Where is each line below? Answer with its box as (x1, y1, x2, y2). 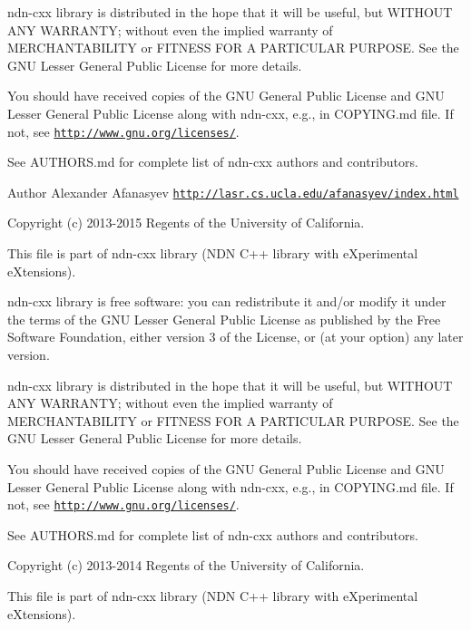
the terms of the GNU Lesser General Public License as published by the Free (7, 309, 441, 328)
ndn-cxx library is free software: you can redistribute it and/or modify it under (7, 292, 446, 311)
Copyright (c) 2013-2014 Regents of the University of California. (7, 556, 365, 575)
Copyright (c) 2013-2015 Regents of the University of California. (7, 213, 365, 232)
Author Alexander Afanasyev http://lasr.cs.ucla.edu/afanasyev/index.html (7, 182, 459, 201)
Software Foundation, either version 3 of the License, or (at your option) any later (7, 327, 464, 346)
